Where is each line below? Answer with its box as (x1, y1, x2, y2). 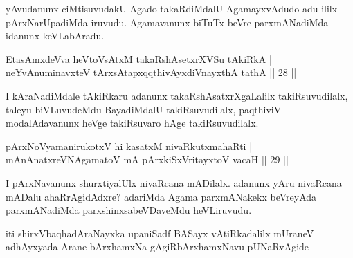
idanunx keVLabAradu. (6, 28, 105, 43)
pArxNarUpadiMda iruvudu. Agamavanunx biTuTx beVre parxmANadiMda (6, 15, 329, 29)
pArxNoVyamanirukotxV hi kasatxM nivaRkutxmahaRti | (6, 138, 253, 153)
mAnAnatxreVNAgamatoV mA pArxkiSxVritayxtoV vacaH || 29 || (6, 152, 289, 167)
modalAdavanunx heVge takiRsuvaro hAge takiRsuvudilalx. (6, 116, 259, 130)
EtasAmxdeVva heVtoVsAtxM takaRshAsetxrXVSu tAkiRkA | (6, 51, 272, 66)
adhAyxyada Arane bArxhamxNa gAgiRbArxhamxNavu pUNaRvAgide (6, 239, 309, 254)
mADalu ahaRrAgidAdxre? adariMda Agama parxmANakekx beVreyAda (6, 189, 317, 203)
